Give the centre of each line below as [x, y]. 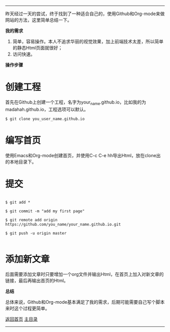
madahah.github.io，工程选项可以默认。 [47, 109]
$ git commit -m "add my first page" [45, 211]
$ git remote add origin [31, 220]
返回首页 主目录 [22, 319]
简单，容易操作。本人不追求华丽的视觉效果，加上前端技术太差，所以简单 [88, 41]
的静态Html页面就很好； [37, 48]
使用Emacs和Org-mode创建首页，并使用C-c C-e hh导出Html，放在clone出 [83, 155]
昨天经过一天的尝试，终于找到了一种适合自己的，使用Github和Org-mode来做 [85, 14]
